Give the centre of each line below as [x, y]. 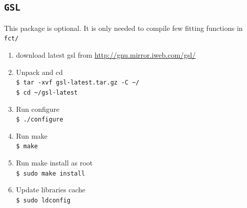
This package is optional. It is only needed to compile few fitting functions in [124, 28]
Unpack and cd [39, 72]
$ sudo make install [50, 173]
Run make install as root [54, 163]
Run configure [38, 109]
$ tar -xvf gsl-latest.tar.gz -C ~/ [78, 83]
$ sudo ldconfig [43, 200]
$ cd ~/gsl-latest [47, 92]
